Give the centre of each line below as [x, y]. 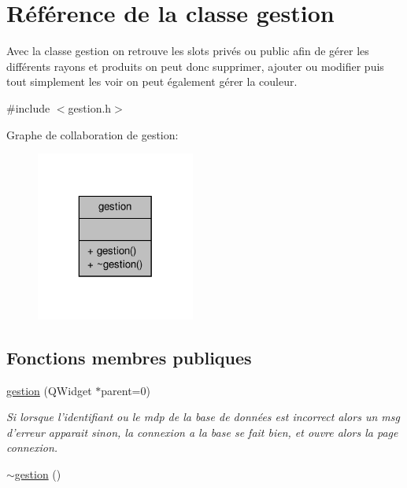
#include [28, 107]
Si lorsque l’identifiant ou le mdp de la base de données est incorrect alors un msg [203, 417]
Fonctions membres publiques [129, 357]
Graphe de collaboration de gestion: [92, 134]
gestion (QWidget [49, 390]
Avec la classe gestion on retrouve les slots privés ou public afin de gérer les [188, 51]
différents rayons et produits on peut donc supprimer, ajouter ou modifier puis [195, 66]
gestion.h [90, 107]
